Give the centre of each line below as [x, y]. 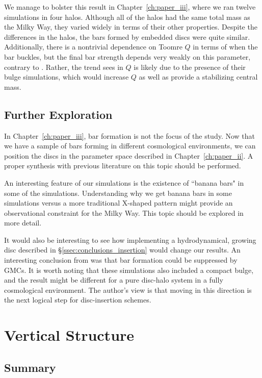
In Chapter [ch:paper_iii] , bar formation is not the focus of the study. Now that [130, 135]
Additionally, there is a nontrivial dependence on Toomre [93, 47]
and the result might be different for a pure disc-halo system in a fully [114, 280]
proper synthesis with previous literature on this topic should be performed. [123, 166]
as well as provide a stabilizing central [198, 77]
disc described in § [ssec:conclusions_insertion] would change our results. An [122, 250]
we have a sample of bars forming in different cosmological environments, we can [130, 146]
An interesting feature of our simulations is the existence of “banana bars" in [124, 182]
